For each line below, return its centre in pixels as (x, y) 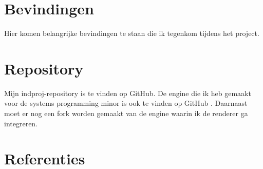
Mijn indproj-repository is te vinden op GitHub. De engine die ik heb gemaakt (128, 93)
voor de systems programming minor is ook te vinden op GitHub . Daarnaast (126, 103)
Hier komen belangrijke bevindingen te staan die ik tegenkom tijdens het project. (132, 33)
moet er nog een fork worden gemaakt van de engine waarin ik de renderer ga (126, 113)
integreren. (21, 123)
